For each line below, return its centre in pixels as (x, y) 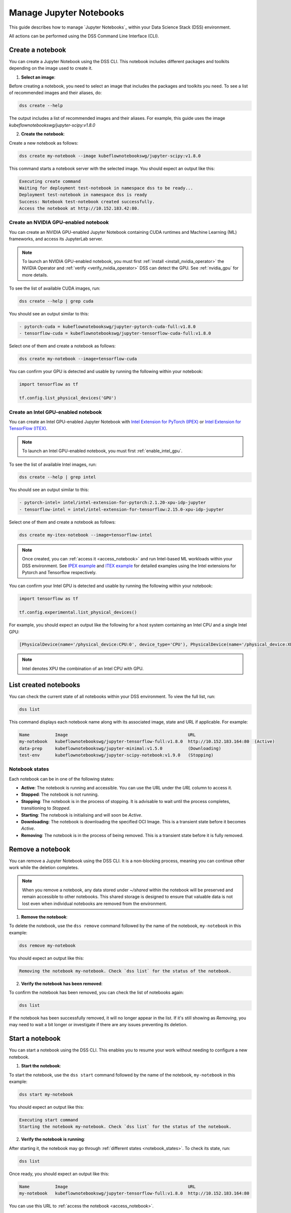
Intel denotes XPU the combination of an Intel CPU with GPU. (83, 668)
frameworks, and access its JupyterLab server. (56, 239)
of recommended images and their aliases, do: (55, 93)
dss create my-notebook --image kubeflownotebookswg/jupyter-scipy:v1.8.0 (110, 156)
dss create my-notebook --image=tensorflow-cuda (78, 359)
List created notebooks (45, 685)
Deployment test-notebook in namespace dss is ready (83, 195)
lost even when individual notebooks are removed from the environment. (95, 903)
